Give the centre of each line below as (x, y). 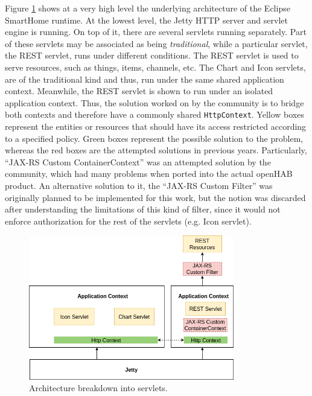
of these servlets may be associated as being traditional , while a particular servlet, (156, 43)
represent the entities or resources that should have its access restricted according (156, 126)
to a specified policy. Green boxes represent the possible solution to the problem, (154, 138)
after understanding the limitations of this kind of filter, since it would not (143, 209)
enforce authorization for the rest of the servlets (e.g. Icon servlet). (128, 221)
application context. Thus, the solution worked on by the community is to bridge (154, 102)
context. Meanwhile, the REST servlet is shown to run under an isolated (139, 91)
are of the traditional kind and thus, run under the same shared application (145, 79)
